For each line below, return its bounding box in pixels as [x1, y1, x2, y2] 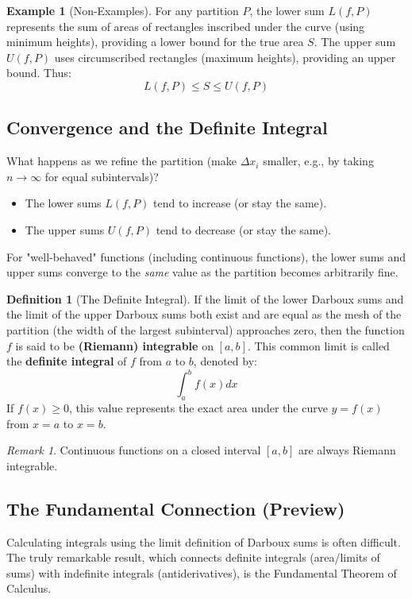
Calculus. [6, 580, 52, 597]
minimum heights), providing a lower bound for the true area [6, 33, 304, 50]
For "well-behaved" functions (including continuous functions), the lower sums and [6, 248, 406, 265]
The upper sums [25, 221, 105, 238]
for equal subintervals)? [44, 168, 159, 184]
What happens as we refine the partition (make [6, 153, 237, 169]
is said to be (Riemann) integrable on [15, 337, 214, 354]
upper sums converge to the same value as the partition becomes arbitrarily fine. [6, 264, 399, 280]
